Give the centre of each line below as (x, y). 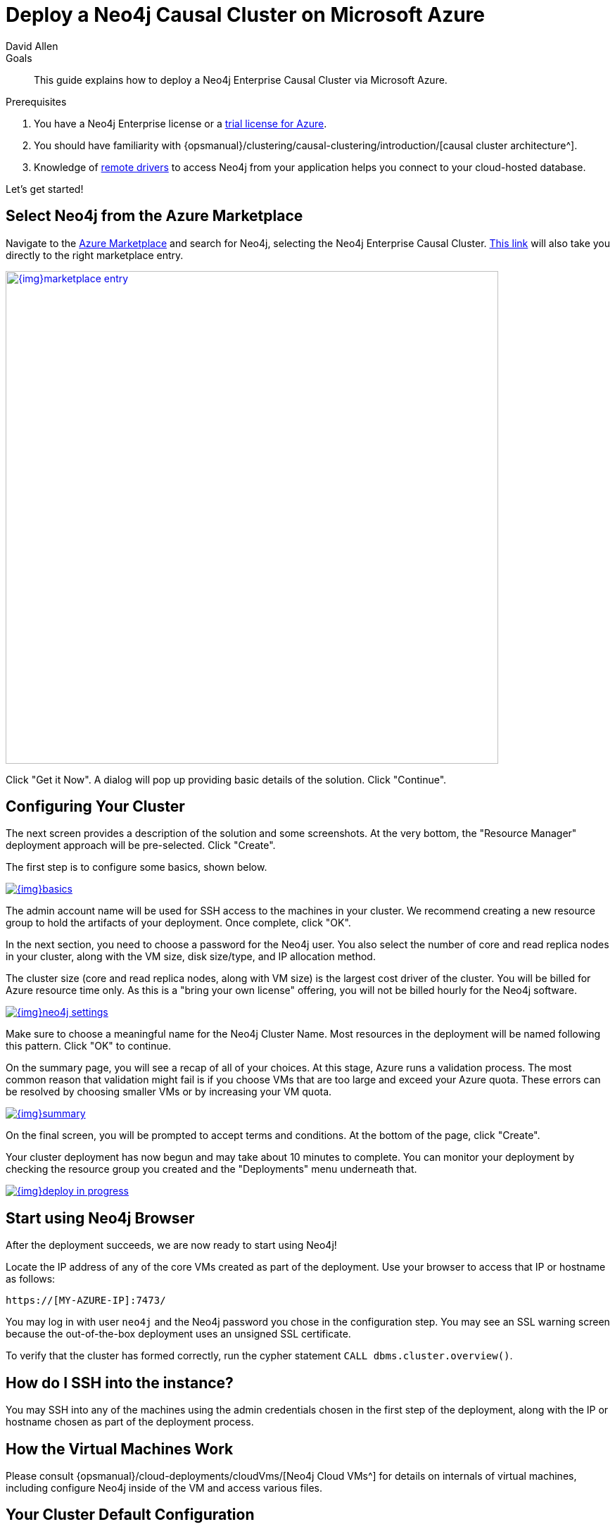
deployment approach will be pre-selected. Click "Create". (141, 845)
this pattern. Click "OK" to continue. (88, 1046)
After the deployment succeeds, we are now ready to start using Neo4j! (171, 1245)
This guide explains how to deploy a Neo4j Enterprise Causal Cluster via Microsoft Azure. (241, 80)
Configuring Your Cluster (95, 807)
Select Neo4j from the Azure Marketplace (154, 216)
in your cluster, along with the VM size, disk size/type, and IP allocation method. (191, 957)
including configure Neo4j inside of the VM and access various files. (164, 1487)
